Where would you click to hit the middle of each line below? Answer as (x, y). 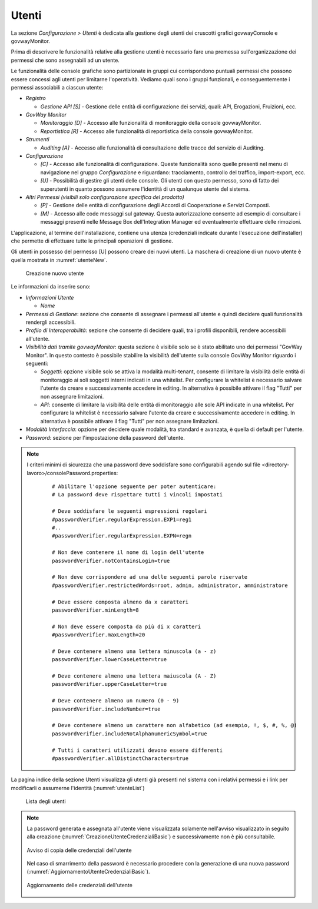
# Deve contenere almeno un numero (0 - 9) (116, 701)
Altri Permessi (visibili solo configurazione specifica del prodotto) (105, 197)
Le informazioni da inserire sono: (51, 287)
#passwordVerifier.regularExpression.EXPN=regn (122, 536)
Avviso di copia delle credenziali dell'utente (79, 850)
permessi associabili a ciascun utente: (57, 87)
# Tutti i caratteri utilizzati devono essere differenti (138, 750)
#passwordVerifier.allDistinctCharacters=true (120, 758)
